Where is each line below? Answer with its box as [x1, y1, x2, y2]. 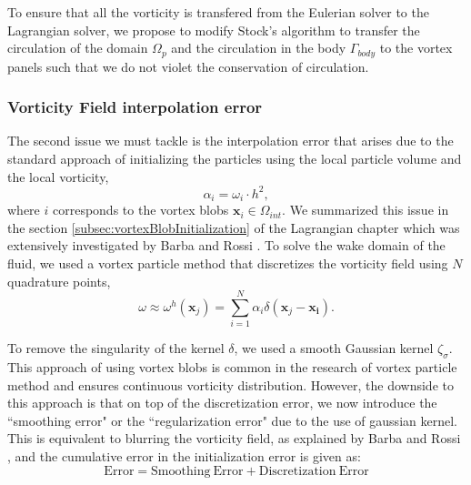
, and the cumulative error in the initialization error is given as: [7, 447, 361, 466]
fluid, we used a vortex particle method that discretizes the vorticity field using [7, 253, 448, 272]
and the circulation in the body [171, 38, 346, 57]
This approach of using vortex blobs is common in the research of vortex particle [7, 358, 457, 377]
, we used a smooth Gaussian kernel [234, 338, 434, 358]
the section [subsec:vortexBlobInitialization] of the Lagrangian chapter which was [7, 217, 460, 237]
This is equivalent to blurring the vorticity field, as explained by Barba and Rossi [7, 429, 461, 448]
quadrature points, [7, 271, 111, 290]
